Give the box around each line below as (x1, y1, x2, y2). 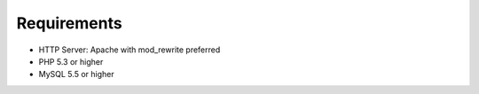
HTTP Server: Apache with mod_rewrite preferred (38, 44, 221, 55)
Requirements (16, 13, 123, 33)
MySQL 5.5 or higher (38, 69, 114, 80)
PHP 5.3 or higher (38, 56, 104, 67)
